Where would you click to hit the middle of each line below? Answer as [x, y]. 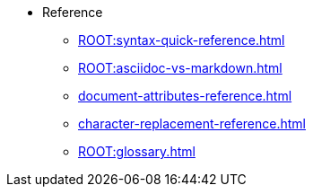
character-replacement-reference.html [192, 123]
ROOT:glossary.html [137, 151]
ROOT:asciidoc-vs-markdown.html [180, 68]
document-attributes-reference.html [185, 96]
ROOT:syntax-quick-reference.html [182, 40]
